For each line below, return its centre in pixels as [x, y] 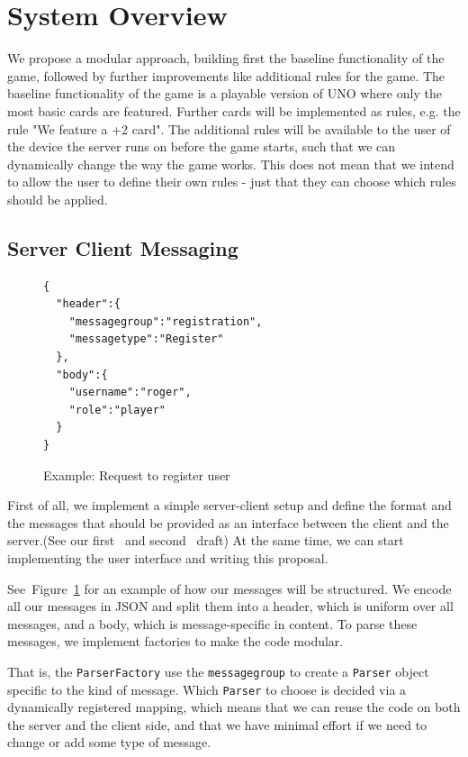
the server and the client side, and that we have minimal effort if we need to [217, 724]
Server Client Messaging [123, 247]
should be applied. [58, 199]
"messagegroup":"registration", [166, 321]
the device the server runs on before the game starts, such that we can [202, 146]
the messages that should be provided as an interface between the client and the [228, 522]
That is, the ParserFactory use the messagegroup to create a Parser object [218, 671]
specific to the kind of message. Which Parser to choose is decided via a [207, 689]
